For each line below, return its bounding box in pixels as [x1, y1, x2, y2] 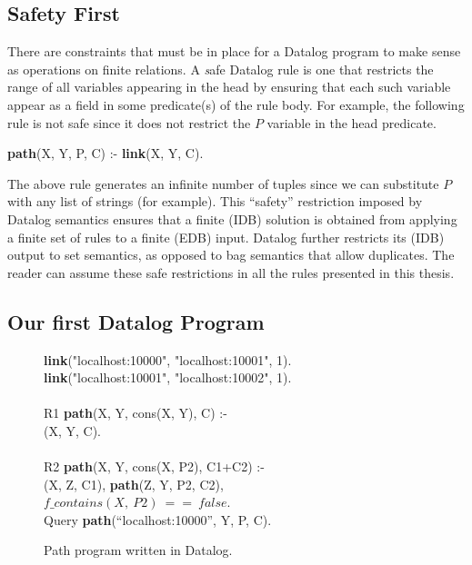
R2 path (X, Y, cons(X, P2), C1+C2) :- [44, 457, 265, 476]
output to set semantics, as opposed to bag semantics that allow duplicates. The [7, 245, 455, 264]
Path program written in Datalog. [44, 540, 233, 560]
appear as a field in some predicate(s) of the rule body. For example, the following [7, 94, 465, 114]
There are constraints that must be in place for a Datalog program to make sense [7, 42, 461, 61]
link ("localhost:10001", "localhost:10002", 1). [44, 368, 292, 387]
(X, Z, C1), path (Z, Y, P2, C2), [44, 474, 224, 493]
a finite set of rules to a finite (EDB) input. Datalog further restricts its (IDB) [7, 227, 445, 246]
